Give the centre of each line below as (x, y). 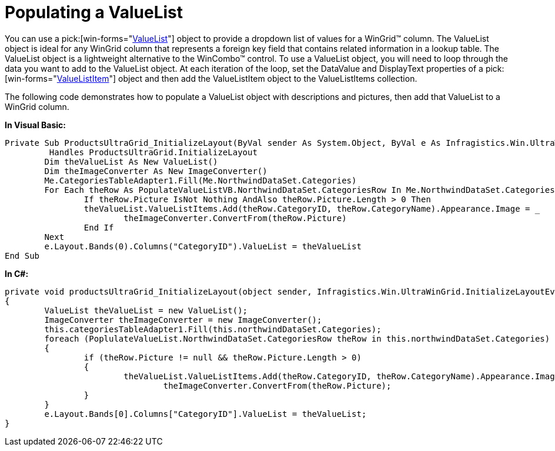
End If (99, 227)
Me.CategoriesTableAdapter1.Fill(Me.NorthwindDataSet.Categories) (200, 180)
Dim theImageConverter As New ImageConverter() (156, 171)
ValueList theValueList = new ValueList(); (146, 310)
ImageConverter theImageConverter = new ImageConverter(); (183, 320)
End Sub (22, 255)
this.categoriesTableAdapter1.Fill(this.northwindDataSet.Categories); (213, 329)
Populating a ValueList (94, 12)
